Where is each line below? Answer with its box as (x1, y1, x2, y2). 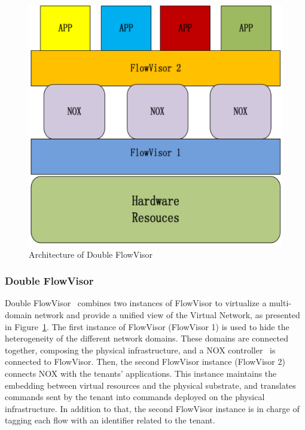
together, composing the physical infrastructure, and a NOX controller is (5, 343, 276, 356)
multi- (269, 297, 292, 309)
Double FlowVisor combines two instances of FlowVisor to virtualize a (5, 297, 267, 309)
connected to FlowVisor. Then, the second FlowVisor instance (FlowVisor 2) (5, 355, 285, 368)
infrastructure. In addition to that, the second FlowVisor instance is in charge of (5, 402, 300, 414)
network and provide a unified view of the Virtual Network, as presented (34, 309, 300, 321)
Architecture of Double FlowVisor (29, 248, 153, 260)
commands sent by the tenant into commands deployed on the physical (5, 391, 265, 403)
